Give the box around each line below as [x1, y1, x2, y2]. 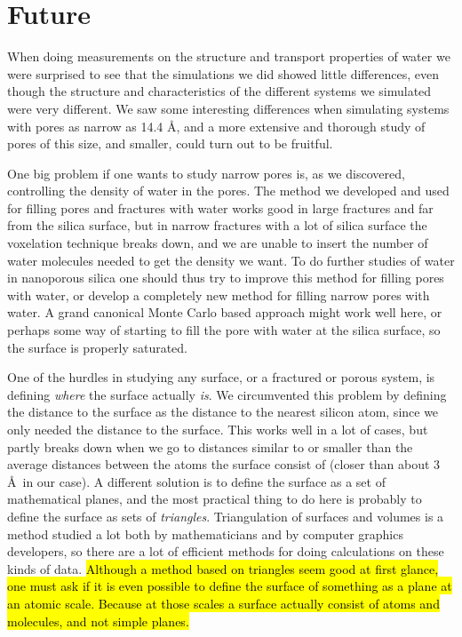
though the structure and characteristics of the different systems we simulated [7, 82, 432, 100]
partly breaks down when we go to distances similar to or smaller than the [7, 437, 413, 456]
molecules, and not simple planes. [7, 611, 189, 630]
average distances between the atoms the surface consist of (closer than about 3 [7, 455, 441, 474]
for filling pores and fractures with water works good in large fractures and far [7, 198, 434, 217]
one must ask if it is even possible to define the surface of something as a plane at [7, 577, 452, 595]
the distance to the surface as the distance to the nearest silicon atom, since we [7, 402, 439, 421]
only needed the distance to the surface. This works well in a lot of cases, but [7, 420, 428, 438]
